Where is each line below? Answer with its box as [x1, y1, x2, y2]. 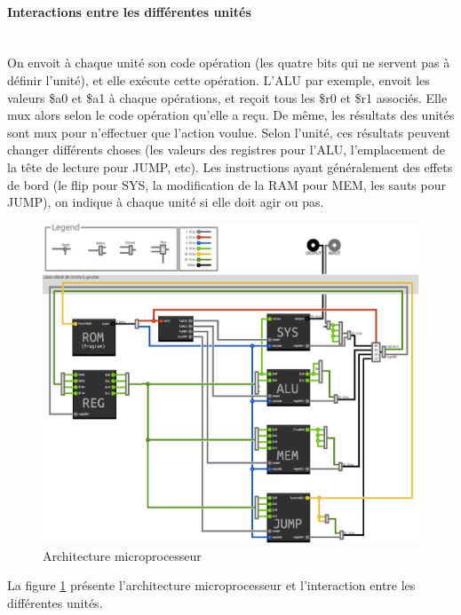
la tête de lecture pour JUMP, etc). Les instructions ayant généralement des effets [7, 157, 453, 176]
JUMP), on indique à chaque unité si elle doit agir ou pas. [7, 193, 324, 211]
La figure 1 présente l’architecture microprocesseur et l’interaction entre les [7, 576, 416, 595]
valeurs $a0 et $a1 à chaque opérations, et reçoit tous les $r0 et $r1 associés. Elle [7, 88, 448, 106]
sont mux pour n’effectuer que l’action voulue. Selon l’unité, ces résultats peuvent [7, 122, 450, 141]
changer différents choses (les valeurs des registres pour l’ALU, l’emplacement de [7, 140, 445, 159]
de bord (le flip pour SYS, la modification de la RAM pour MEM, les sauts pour [7, 175, 446, 193]
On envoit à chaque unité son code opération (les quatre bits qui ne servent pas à [7, 53, 450, 72]
